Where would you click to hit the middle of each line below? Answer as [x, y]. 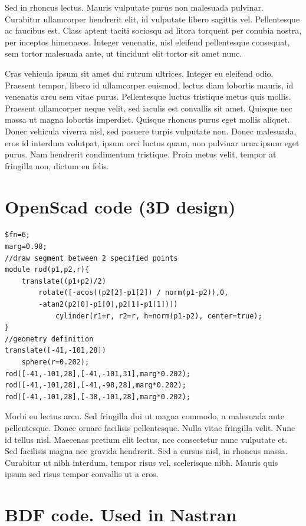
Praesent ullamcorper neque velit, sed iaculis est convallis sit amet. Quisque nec [149, 108]
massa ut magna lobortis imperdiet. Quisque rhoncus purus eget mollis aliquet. [147, 119]
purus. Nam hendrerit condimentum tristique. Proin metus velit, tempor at [141, 154]
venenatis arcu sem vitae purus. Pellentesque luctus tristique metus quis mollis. [148, 96]
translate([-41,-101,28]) [55, 351]
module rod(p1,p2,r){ [47, 270]
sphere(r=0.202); [55, 362]
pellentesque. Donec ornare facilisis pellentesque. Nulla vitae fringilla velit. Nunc [150, 427]
